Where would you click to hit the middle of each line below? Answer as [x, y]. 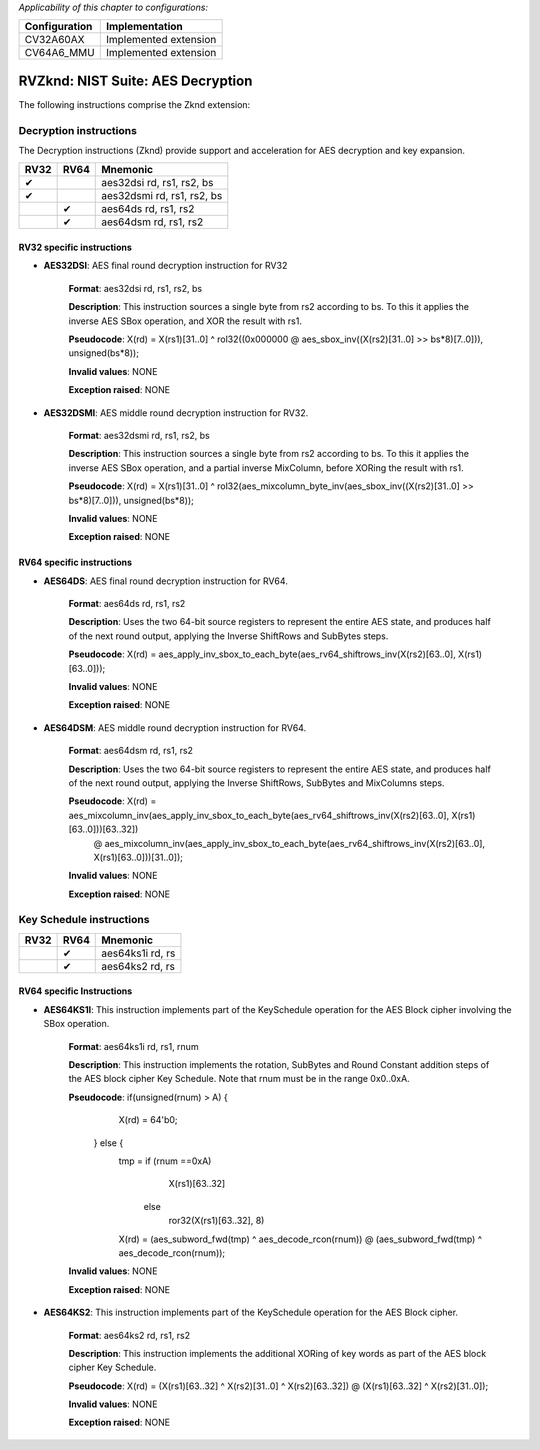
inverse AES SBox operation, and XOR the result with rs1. [185, 321]
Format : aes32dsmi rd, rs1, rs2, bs [139, 435]
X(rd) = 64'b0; [148, 1120]
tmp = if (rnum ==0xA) [165, 1161]
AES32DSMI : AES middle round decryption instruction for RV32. [176, 412]
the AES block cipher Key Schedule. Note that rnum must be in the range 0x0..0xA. [239, 1079]
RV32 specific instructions [75, 247]
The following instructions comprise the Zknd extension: [134, 104]
